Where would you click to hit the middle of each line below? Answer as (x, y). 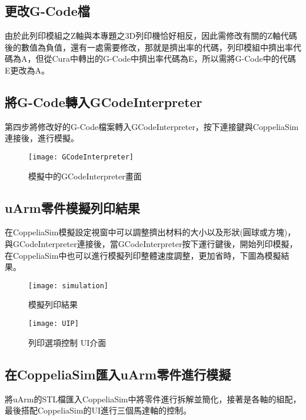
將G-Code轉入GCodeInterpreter (104, 101)
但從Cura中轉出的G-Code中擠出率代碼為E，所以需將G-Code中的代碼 (166, 59)
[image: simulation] (69, 286)
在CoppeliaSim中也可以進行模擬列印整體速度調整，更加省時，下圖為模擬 (143, 255)
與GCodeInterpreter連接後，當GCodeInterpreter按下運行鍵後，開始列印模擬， (151, 244)
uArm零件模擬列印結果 (72, 207)
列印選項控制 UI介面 (67, 342)
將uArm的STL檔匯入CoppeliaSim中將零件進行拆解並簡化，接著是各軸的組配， (153, 399)
